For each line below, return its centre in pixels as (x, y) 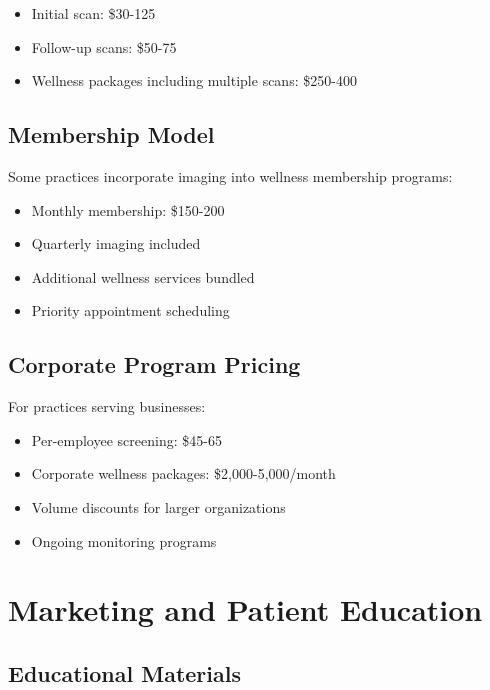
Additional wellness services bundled (143, 276)
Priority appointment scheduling (130, 310)
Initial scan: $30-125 (93, 13)
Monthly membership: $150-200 (128, 209)
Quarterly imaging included (116, 243)
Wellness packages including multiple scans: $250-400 (194, 80)
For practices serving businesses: (107, 406)
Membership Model (111, 134)
